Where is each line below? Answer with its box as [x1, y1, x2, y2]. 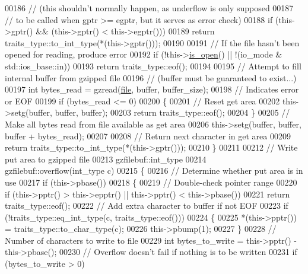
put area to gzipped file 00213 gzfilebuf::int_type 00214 [5, 152, 207, 165]
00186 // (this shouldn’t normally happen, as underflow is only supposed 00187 [5, 2, 294, 14]
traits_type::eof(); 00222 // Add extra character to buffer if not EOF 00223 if [5, 199, 288, 212]
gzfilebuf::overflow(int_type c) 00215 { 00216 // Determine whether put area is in [5, 164, 303, 177]
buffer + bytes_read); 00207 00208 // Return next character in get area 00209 [5, 129, 291, 142]
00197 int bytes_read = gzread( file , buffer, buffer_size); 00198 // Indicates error [5, 83, 299, 95]
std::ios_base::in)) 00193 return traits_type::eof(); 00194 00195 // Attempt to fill [5, 59, 301, 72]
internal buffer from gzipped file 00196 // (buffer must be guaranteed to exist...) [5, 71, 297, 84]
